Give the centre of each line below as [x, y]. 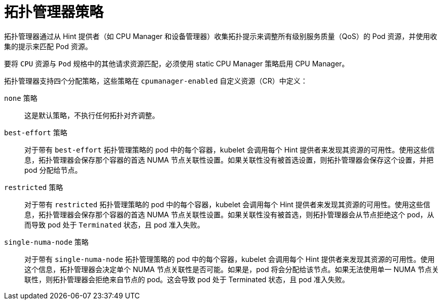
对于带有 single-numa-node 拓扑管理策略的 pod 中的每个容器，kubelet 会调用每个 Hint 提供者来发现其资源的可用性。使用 [230, 259]
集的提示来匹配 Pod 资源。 [48, 46]
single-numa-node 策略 [46, 242]
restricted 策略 [34, 187]
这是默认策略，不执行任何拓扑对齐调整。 [92, 115]
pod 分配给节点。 [53, 170]
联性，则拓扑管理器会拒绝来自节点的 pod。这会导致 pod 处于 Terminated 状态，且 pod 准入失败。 [187, 279]
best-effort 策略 [36, 132]
